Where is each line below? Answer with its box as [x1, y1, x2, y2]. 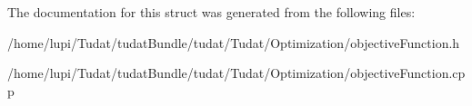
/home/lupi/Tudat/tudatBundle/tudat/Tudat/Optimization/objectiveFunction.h [7, 33, 460, 52]
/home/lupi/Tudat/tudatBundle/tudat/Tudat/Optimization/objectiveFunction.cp [7, 63, 466, 82]
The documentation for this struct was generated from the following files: [7, 3, 416, 21]
